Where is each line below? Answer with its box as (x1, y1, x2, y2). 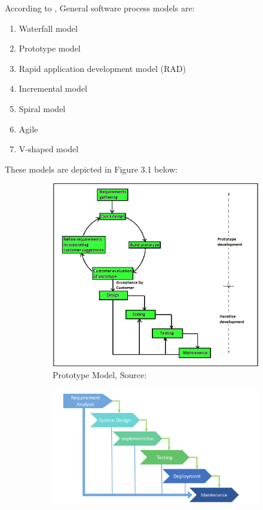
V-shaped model (19, 143, 79, 155)
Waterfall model (19, 22, 78, 34)
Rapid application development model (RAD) (19, 62, 186, 74)
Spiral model (19, 102, 66, 114)
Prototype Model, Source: (53, 369, 147, 381)
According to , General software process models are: (5, 2, 195, 14)
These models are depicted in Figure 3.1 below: (5, 162, 178, 175)
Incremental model (19, 82, 87, 95)
